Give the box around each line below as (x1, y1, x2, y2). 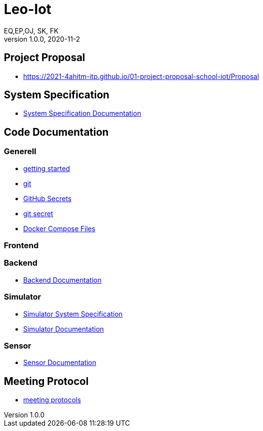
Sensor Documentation (23, 358, 97, 367)
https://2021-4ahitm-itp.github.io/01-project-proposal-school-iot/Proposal (23, 72, 259, 80)
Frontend (4, 240, 39, 251)
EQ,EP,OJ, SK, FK (4, 26, 58, 35)
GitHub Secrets (23, 194, 72, 203)
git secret (23, 209, 53, 218)
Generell (4, 146, 36, 157)
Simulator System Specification (23, 309, 123, 318)
